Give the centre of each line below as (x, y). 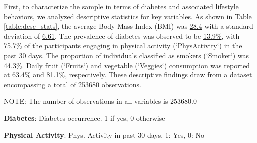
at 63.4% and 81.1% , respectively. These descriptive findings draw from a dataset (128, 75)
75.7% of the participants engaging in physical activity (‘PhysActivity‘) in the (123, 45)
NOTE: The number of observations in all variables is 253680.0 (101, 101)
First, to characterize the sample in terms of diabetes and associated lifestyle (121, 6)
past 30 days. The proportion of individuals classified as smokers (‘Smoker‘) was (127, 55)
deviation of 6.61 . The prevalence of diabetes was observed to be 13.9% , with (122, 36)
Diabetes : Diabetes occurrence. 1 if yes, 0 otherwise (85, 117)
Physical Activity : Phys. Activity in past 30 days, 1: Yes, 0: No (104, 134)
